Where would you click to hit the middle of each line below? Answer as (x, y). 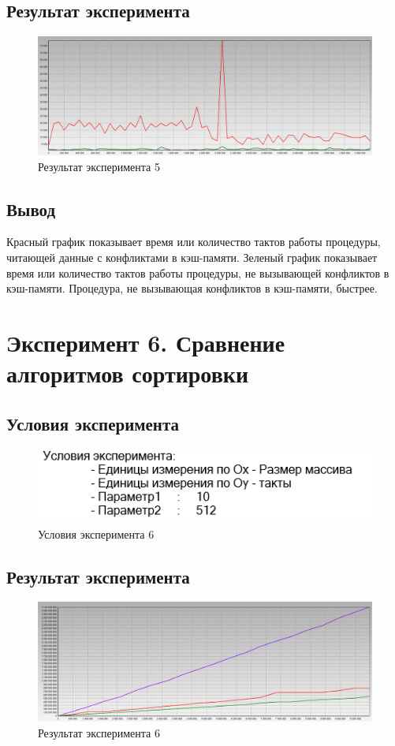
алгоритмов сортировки (128, 373)
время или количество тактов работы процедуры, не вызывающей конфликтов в (198, 272)
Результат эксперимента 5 (99, 166)
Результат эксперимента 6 (99, 732)
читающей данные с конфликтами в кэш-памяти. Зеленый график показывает (192, 257)
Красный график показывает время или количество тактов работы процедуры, (194, 242)
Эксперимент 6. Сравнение (146, 342)
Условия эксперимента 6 (96, 533)
